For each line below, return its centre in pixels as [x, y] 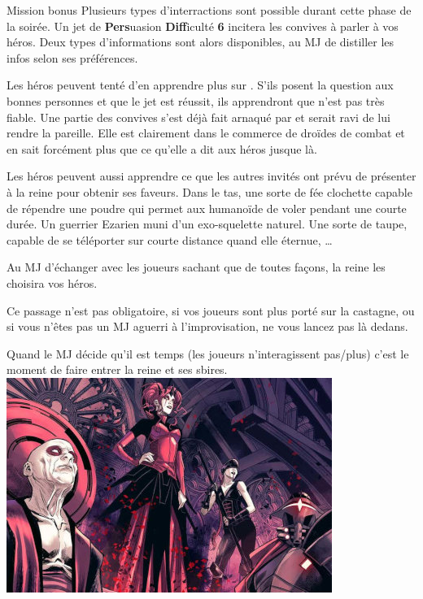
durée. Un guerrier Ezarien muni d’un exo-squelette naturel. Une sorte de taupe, [207, 224]
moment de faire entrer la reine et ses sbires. [117, 369]
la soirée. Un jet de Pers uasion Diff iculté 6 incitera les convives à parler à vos [203, 26]
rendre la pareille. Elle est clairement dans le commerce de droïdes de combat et [206, 133]
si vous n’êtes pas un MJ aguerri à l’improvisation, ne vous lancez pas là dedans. [207, 326]
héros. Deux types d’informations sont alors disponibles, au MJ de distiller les [201, 42]
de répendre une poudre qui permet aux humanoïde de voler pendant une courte [207, 208]
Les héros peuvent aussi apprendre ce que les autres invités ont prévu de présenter [211, 176]
